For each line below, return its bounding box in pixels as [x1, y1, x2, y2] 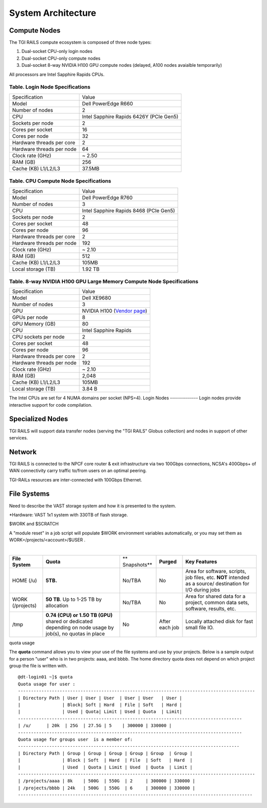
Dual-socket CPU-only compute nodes [21, 55, 101, 61]
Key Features [185, 558, 218, 565]
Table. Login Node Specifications [9, 84, 91, 91]
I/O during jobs [185, 586, 220, 593]
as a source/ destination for [185, 580, 250, 587]
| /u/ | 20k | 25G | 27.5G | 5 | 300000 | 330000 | [18, 723, 172, 728]
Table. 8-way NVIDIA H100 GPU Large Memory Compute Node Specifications [9, 278, 199, 285]
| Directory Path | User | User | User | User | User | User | [18, 695, 182, 701]
